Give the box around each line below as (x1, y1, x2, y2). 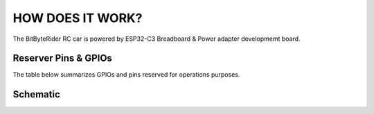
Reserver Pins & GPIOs (12, 53, 112, 64)
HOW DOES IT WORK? (12, 10, 143, 26)
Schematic (12, 88, 60, 100)
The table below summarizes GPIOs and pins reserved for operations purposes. (12, 70, 240, 79)
